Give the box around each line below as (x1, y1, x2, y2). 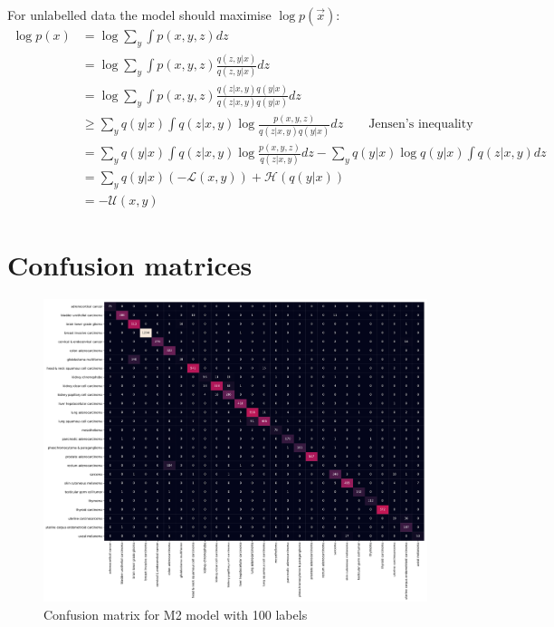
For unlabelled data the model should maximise (7, 5, 272, 24)
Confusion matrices (7, 246, 253, 283)
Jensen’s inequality (368, 118, 473, 131)
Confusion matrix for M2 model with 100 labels (43, 605, 308, 624)
